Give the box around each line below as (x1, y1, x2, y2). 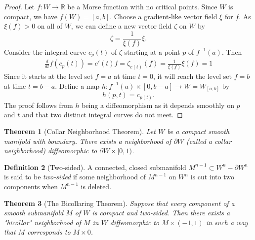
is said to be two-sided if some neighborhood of (4, 171, 146, 182)
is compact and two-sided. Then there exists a (92, 207, 230, 218)
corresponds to (27, 227, 71, 237)
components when (4, 181, 58, 191)
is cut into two (190, 171, 234, 182)
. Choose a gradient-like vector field (110, 11, 217, 21)
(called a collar (186, 136, 232, 146)
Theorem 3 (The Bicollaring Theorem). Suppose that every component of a (4, 198, 235, 208)
